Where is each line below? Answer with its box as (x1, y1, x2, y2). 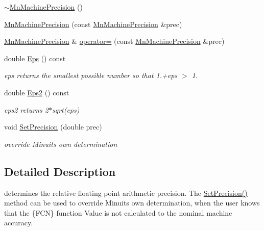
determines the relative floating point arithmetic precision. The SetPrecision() (4, 187, 248, 198)
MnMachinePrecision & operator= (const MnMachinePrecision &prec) (4, 36, 225, 46)
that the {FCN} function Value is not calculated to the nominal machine (4, 207, 232, 218)
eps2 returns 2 (4, 104, 49, 115)
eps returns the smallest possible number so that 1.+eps (4, 70, 178, 81)
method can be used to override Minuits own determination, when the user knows (4, 197, 260, 208)
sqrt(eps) (52, 104, 80, 115)
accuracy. (4, 217, 33, 228)
